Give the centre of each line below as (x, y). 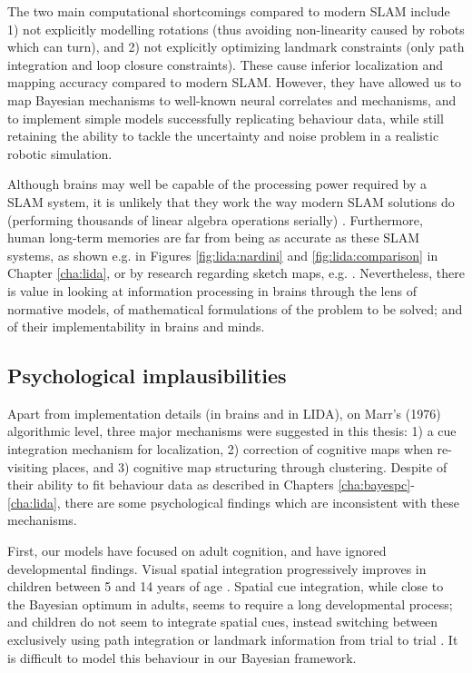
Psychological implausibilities (147, 376)
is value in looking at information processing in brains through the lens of (212, 290)
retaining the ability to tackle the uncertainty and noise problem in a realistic (223, 136)
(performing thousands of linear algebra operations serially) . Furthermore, (215, 219)
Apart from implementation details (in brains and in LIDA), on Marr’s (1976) (224, 413)
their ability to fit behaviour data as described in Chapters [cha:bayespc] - (211, 485)
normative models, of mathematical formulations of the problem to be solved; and (235, 308)
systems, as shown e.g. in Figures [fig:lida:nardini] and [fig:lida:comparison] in (223, 255)
